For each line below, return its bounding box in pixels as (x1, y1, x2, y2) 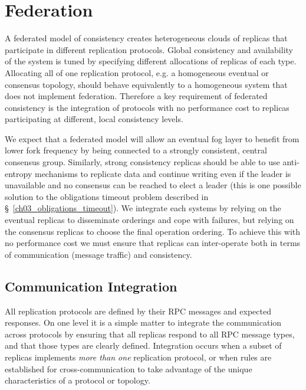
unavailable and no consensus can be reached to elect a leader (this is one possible (5, 179, 301, 191)
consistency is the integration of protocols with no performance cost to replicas (5, 101, 289, 113)
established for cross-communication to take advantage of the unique (5, 362, 252, 375)
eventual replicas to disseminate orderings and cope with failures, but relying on (5, 214, 294, 226)
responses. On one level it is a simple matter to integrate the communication (5, 316, 282, 329)
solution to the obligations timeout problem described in (5, 190, 209, 202)
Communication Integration (5, 277, 177, 295)
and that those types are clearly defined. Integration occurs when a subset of (5, 339, 282, 352)
